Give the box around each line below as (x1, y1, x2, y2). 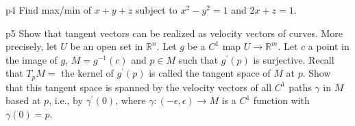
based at (5, 93, 41, 108)
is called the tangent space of (149, 66, 271, 80)
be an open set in (70, 39, 143, 53)
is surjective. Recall (253, 52, 334, 66)
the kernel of (61, 66, 114, 80)
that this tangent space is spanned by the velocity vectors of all (5, 79, 272, 94)
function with (253, 93, 310, 108)
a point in (308, 39, 350, 53)
